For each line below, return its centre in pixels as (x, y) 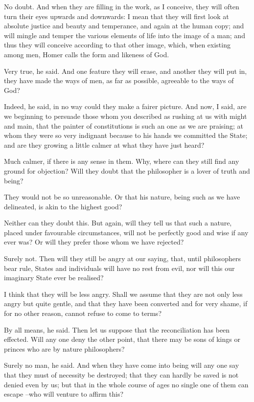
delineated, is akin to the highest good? (63, 206)
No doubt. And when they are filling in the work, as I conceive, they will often (122, 6)
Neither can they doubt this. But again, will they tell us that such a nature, (118, 223)
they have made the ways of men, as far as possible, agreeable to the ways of (119, 80)
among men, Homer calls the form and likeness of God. (87, 54)
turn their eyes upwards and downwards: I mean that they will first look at (116, 16)
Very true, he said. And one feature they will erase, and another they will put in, (126, 71)
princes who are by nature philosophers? (64, 348)
